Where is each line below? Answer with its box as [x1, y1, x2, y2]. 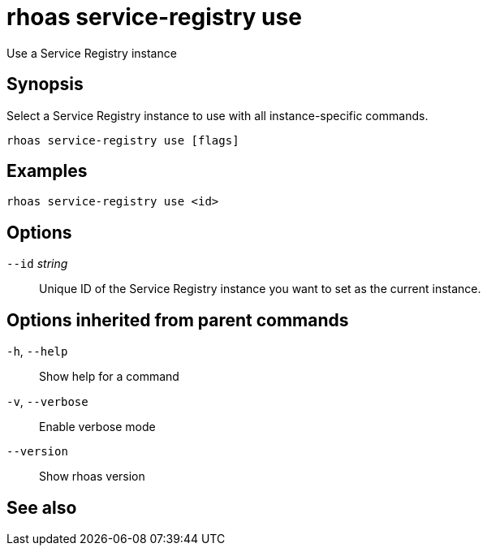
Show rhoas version [39, 469, 145, 484]
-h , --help [6, 344, 68, 359]
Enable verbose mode [39, 420, 156, 434]
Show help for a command [39, 369, 179, 384]
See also [6, 497, 77, 518]
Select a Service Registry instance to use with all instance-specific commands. [6, 108, 429, 123]
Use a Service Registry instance [6, 45, 177, 60]
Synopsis [6, 74, 84, 95]
